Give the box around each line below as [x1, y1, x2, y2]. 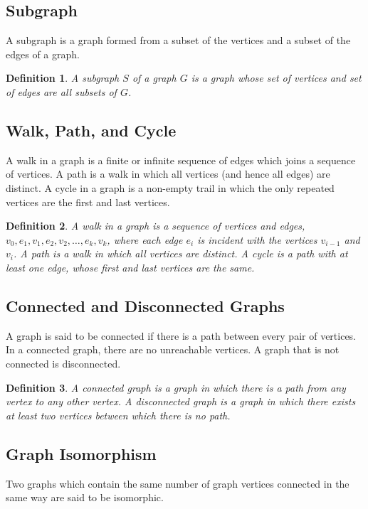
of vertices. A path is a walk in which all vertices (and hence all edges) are [6, 166, 330, 181]
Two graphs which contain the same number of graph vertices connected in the [6, 476, 349, 491]
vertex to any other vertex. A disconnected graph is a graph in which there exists [6, 394, 356, 409]
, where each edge [107, 232, 183, 247]
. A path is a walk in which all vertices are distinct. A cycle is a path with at [13, 246, 348, 261]
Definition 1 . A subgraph [6, 70, 120, 85]
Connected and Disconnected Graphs [6, 294, 285, 316]
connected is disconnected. [6, 355, 121, 370]
